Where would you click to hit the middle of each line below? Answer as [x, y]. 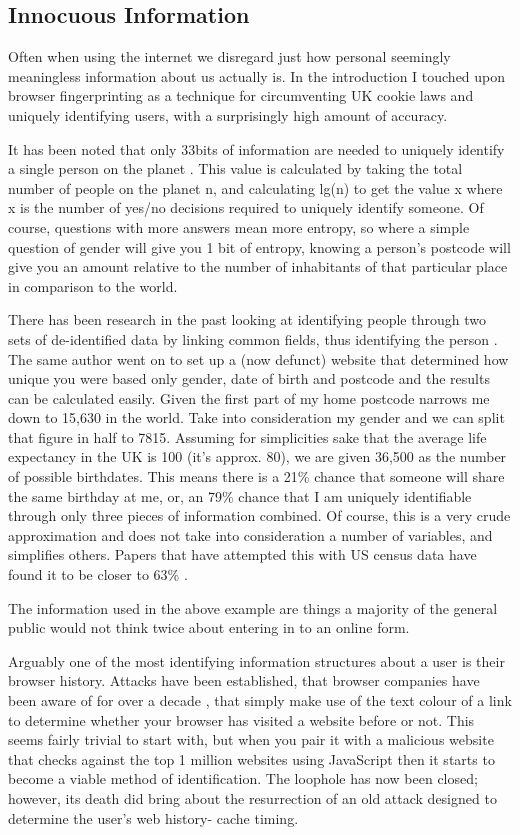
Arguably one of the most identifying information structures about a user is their [256, 660]
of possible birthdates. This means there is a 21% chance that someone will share [256, 476]
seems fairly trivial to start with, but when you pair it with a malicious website [251, 739]
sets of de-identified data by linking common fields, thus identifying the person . [253, 338]
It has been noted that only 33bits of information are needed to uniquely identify [256, 148]
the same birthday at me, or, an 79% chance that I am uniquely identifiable [240, 495]
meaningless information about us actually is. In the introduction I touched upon [257, 75]
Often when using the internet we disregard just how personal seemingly [229, 56]
